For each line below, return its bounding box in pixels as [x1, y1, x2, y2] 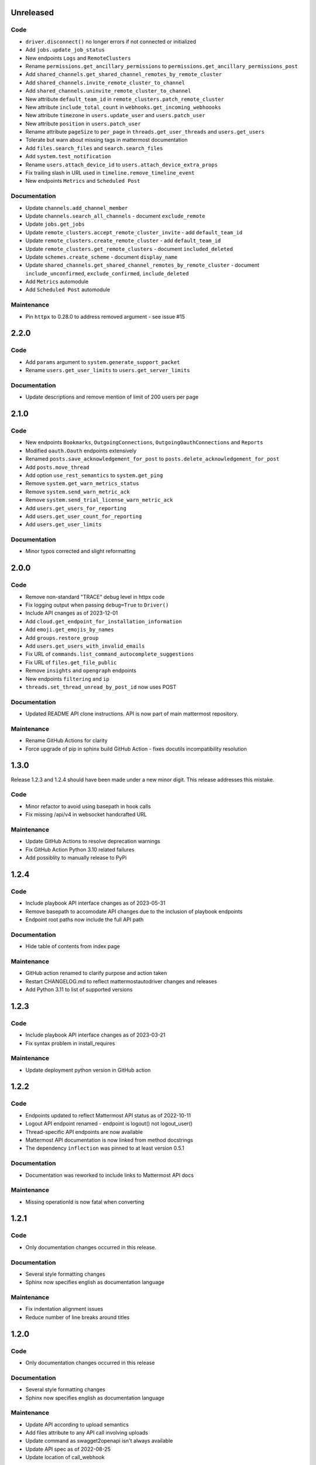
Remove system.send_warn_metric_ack [25, 488, 130, 495]
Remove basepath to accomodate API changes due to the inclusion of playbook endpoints [25, 908, 243, 915]
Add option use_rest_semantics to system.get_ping [25, 472, 163, 479]
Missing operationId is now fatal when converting [25, 1198, 145, 1205]
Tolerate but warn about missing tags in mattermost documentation [25, 137, 188, 144]
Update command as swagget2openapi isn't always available [25, 1437, 173, 1444]
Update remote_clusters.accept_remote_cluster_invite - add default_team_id [25, 229, 243, 236]
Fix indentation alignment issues [25, 1306, 104, 1313]
